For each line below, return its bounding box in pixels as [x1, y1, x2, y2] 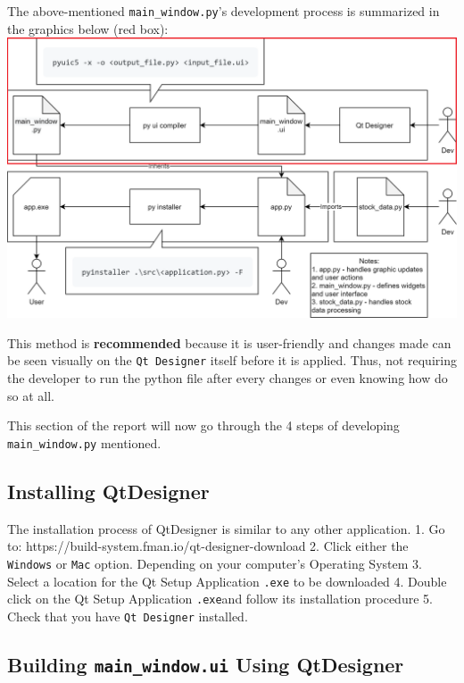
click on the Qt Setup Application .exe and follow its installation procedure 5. [7, 589, 433, 608]
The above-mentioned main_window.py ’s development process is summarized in [7, 2, 440, 20]
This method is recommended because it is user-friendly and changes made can [7, 333, 452, 352]
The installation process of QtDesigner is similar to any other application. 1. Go [7, 519, 445, 537]
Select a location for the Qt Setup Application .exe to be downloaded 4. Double [7, 571, 447, 590]
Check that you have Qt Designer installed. [7, 606, 248, 625]
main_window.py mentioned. [7, 433, 162, 452]
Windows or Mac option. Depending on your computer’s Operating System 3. [7, 554, 422, 572]
